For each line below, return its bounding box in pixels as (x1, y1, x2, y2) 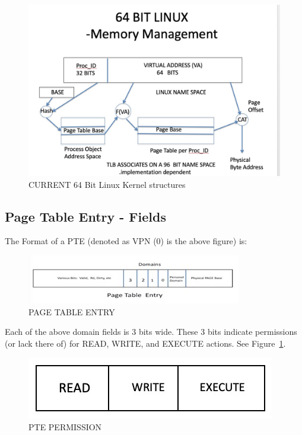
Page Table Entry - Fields (5, 207, 166, 225)
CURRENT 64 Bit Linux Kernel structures (28, 178, 186, 190)
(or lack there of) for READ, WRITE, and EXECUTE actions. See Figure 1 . (5, 337, 286, 349)
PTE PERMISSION (28, 420, 102, 433)
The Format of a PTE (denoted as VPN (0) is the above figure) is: (5, 235, 247, 247)
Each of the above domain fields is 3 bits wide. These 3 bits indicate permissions (5, 325, 297, 338)
